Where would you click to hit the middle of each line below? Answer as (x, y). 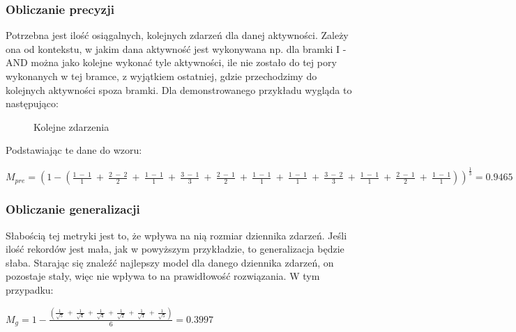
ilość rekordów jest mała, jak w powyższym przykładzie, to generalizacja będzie (175, 249)
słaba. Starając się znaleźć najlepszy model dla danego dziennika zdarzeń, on (170, 262)
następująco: (32, 103)
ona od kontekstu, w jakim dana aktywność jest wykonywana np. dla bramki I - (176, 48)
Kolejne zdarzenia (71, 126)
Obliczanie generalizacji (73, 209)
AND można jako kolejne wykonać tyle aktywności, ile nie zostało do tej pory (171, 62)
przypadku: (30, 289)
